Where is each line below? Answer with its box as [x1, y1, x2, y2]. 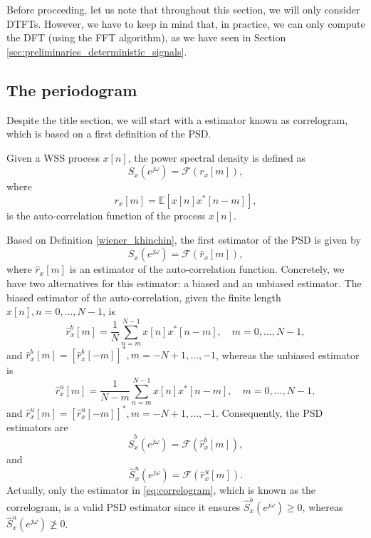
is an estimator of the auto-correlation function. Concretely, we [69, 262, 345, 276]
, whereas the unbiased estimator [216, 347, 360, 362]
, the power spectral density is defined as [127, 150, 305, 165]
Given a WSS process [6, 150, 100, 165]
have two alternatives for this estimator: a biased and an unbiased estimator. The [6, 275, 362, 290]
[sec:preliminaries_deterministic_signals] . [6, 43, 187, 58]
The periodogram [6, 78, 137, 100]
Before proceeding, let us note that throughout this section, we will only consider [6, 2, 360, 16]
